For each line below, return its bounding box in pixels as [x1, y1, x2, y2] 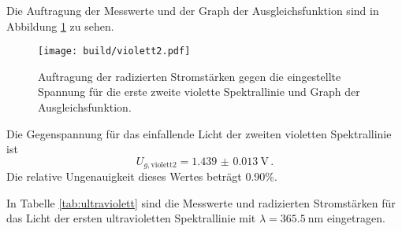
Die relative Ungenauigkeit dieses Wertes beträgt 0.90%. [6, 168, 277, 185]
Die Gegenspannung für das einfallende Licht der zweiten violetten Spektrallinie [6, 125, 392, 141]
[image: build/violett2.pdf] [38, 46, 191, 57]
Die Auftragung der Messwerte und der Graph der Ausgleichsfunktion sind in [6, 2, 379, 18]
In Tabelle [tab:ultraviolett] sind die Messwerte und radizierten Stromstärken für [6, 194, 396, 211]
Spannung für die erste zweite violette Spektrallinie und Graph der [38, 83, 360, 100]
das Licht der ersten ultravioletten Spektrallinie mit [6, 210, 256, 226]
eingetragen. [326, 210, 385, 226]
